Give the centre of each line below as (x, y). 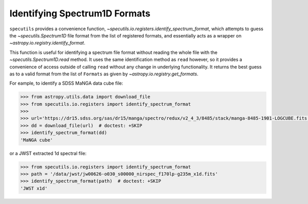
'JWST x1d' (34, 188)
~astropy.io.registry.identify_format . (47, 43)
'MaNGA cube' (37, 140)
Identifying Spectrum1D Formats (80, 13)
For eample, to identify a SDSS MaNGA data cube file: (66, 83)
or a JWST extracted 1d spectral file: (48, 153)
